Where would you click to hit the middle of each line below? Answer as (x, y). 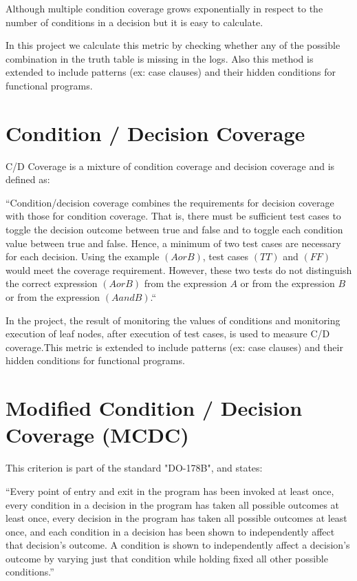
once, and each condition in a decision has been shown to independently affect (170, 531)
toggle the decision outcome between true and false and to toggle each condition (174, 230)
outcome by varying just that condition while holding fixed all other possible (167, 558)
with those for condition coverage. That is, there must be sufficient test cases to (173, 216)
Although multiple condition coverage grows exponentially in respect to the (164, 8)
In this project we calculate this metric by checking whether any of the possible (173, 45)
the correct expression (52, 283)
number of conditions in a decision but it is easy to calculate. (134, 22)
